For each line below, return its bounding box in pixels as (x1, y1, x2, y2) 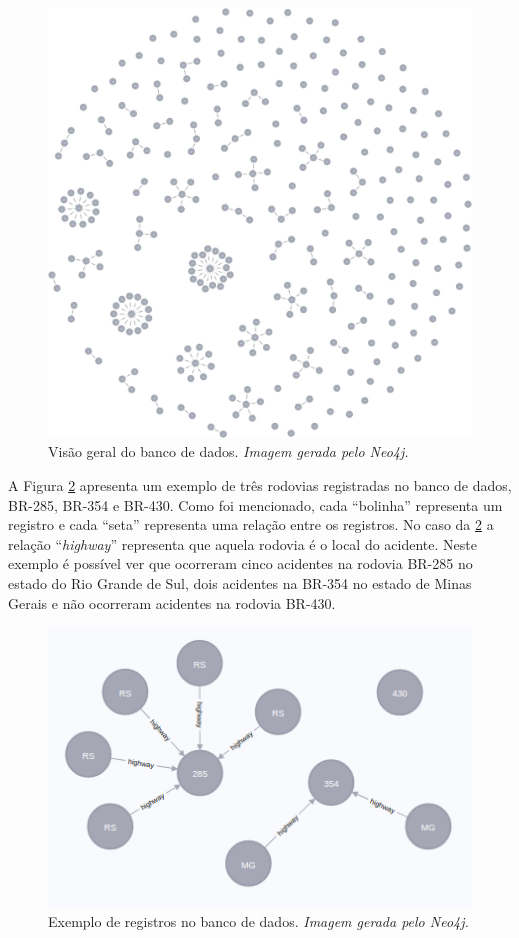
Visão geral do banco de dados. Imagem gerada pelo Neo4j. (48, 441, 409, 462)
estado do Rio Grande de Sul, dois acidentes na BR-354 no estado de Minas (8, 573, 472, 594)
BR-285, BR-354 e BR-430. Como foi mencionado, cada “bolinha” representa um (8, 494, 503, 515)
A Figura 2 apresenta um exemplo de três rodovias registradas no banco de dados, (8, 475, 512, 496)
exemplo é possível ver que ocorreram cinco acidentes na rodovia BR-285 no (8, 553, 473, 574)
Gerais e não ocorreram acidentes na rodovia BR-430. (8, 592, 336, 613)
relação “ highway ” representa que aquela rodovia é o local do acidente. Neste (8, 533, 477, 554)
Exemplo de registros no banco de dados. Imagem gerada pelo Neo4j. (48, 911, 469, 932)
